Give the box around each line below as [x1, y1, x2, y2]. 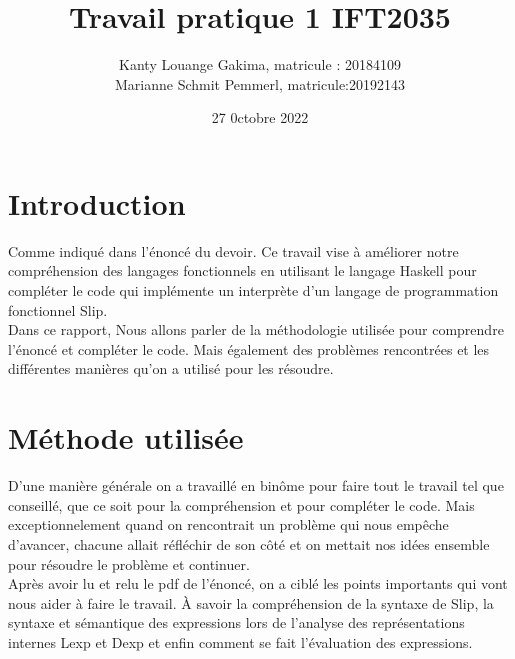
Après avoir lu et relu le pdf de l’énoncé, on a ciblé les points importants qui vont [8, 573, 508, 594]
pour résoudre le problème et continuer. [8, 553, 250, 574]
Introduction [8, 182, 186, 223]
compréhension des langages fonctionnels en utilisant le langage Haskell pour [8, 260, 477, 281]
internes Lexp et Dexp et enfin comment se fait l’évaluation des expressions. [8, 631, 473, 652]
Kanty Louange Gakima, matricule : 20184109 [119, 54, 401, 75]
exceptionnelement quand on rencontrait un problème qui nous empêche [8, 514, 449, 535]
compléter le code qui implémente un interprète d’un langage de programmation [8, 280, 499, 301]
